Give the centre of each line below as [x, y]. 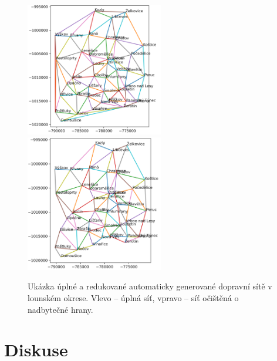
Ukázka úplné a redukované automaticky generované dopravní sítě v [150, 286]
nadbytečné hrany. [60, 309]
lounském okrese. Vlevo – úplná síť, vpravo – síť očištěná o [133, 298]
